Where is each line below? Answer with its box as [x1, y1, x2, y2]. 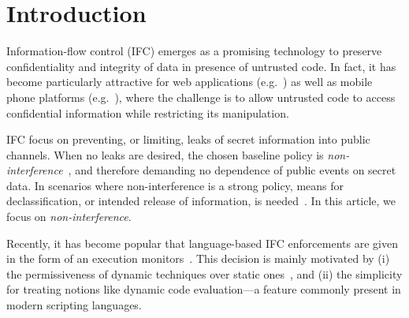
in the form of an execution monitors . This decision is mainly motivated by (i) [6, 250, 390, 267]
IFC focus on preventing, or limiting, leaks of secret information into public [6, 131, 370, 148]
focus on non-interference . [6, 208, 132, 225]
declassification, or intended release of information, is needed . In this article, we [6, 193, 396, 209]
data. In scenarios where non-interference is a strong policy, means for [6, 177, 344, 193]
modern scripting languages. [6, 297, 142, 313]
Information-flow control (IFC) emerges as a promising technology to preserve [6, 43, 382, 59]
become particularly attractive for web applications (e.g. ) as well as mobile [6, 73, 373, 90]
